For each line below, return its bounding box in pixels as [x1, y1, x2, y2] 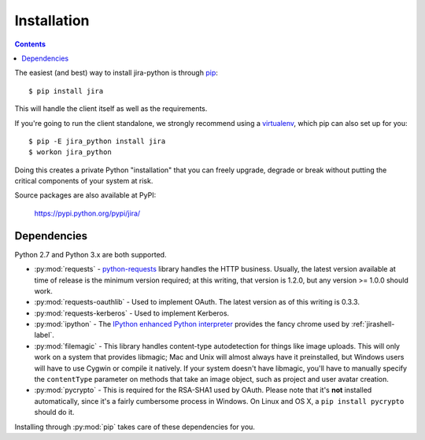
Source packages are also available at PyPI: [14, 190, 157, 200]
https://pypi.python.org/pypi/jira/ [34, 209, 141, 218]
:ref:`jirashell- [351, 320, 395, 329]
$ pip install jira [28, 87, 104, 95]
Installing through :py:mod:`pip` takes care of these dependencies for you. [14, 422, 256, 431]
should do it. [34, 408, 75, 417]
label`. [34, 331, 54, 340]
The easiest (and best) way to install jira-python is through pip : [14, 68, 218, 78]
